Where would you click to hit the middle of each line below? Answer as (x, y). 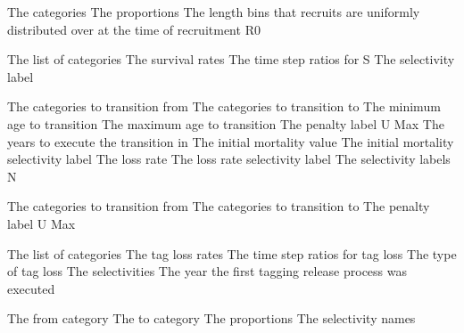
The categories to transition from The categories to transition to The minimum (224, 106)
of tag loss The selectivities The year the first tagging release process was (207, 271)
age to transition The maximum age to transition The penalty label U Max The (226, 123)
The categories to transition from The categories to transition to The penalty (219, 206)
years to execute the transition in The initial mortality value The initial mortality (231, 141)
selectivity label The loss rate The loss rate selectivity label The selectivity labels (229, 159)
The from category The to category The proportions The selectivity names (211, 318)
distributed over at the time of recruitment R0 (134, 29)
